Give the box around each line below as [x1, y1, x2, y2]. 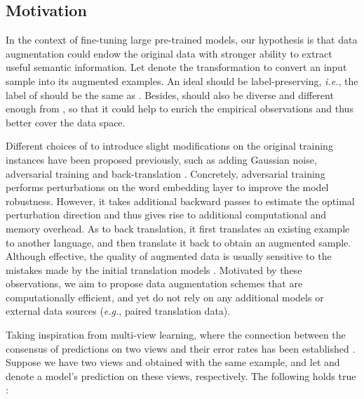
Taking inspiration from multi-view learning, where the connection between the [6, 327, 346, 342]
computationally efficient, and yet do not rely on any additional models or [6, 289, 324, 304]
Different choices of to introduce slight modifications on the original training [6, 138, 333, 153]
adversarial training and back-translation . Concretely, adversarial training [6, 166, 325, 181]
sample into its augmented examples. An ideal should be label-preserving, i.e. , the [6, 73, 358, 88]
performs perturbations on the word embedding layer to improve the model [6, 180, 329, 195]
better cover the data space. [6, 115, 126, 129]
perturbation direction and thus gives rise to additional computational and [6, 207, 327, 222]
